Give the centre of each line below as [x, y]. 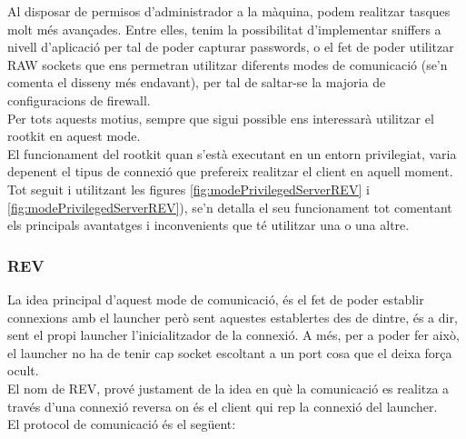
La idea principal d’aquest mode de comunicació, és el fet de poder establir [216, 299]
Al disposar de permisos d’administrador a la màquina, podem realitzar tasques [229, 11]
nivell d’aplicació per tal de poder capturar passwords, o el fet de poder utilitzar [231, 47]
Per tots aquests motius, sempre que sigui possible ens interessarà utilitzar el [221, 118]
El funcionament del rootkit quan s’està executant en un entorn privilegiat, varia [232, 153]
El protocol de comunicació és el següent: [122, 424]
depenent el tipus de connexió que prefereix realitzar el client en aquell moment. [230, 171]
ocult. [23, 370]
